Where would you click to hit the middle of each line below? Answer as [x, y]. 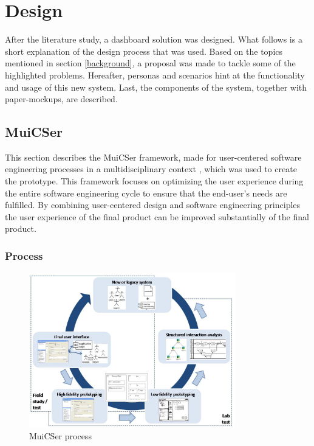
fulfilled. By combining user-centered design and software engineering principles [153, 205]
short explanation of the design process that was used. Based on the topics [144, 51]
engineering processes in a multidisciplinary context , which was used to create [151, 169]
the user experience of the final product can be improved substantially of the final [157, 216]
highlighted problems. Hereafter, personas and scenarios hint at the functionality [155, 75]
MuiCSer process [60, 436]
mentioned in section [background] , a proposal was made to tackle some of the [150, 63]
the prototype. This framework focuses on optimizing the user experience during [154, 181]
